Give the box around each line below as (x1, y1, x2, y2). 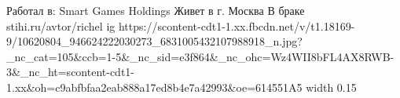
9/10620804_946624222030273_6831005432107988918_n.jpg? (6, 33, 303, 49)
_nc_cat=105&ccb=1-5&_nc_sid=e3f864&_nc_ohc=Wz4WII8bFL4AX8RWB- (6, 48, 394, 64)
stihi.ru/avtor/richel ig (6, 17, 116, 34)
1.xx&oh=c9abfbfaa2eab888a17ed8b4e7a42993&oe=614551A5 (6, 78, 303, 95)
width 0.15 (306, 78, 357, 95)
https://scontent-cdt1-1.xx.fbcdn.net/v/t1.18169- (118, 17, 355, 34)
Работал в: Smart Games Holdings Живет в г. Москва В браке (6, 2, 305, 18)
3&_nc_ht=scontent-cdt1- (6, 64, 135, 80)
